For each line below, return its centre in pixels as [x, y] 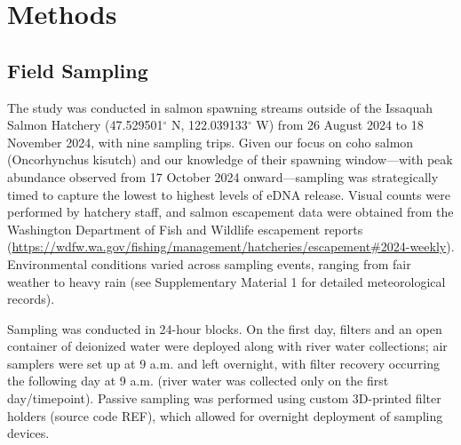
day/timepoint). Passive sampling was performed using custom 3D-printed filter [224, 398]
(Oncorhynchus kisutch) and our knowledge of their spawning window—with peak [230, 159]
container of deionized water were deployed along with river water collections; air [227, 346]
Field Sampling [78, 70]
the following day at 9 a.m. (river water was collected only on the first [198, 381]
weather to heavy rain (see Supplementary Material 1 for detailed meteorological [227, 281]
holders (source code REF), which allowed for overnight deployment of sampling [225, 415]
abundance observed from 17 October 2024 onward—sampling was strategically [223, 176]
